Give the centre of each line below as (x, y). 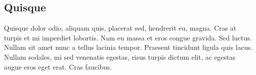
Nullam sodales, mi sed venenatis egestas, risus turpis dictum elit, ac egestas (120, 56)
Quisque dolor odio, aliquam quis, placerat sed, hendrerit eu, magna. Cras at (120, 28)
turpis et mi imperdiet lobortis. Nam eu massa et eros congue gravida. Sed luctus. (128, 37)
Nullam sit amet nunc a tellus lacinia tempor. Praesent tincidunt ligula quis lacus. (128, 47)
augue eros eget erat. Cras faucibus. (58, 66)
